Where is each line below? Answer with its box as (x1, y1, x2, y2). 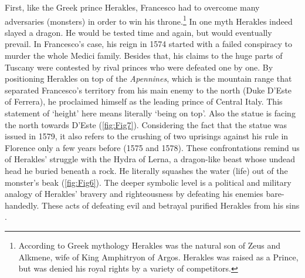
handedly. (5, 199, 39, 211)
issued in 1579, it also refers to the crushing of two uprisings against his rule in (5, 130, 289, 142)
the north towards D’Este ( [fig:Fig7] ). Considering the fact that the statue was (5, 118, 287, 130)
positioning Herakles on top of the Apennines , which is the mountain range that (5, 72, 292, 85)
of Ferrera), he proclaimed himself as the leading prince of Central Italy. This (5, 95, 283, 108)
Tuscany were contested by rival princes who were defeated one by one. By (5, 61, 273, 73)
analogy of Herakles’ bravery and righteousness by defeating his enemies (5, 187, 263, 200)
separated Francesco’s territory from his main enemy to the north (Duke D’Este (5, 83, 292, 96)
